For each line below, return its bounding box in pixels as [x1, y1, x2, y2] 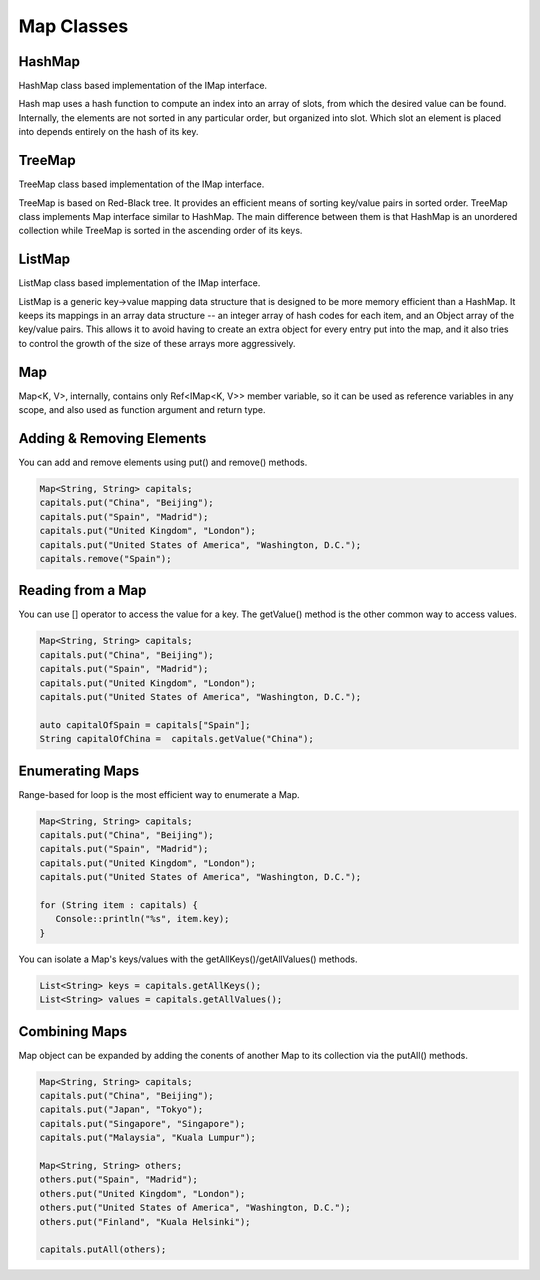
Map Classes [18, 15, 129, 37]
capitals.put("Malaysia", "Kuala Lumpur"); [39, 1132, 257, 1144]
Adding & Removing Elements [18, 430, 207, 447]
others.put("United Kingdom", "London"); [39, 1188, 246, 1199]
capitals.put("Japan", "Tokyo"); [39, 1104, 204, 1115]
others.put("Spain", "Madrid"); [39, 1174, 199, 1185]
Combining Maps [18, 1023, 128, 1040]
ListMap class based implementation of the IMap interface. [18, 277, 261, 289]
